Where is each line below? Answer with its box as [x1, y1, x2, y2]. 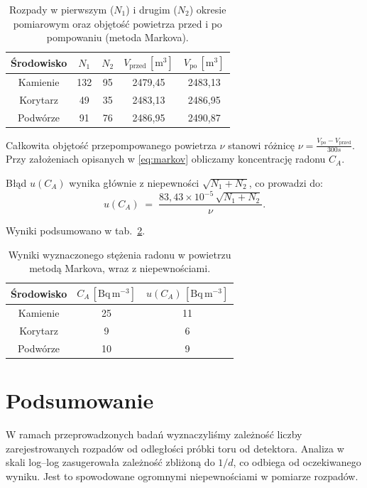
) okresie [189, 2, 226, 16]
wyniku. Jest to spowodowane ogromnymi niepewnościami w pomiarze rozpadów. [6, 468, 358, 483]
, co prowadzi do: [248, 175, 323, 190]
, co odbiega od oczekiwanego [233, 455, 361, 470]
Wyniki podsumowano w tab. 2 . [6, 223, 146, 238]
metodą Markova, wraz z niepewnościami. [29, 261, 211, 276]
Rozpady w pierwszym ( [9, 2, 114, 16]
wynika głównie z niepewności [69, 175, 199, 190]
